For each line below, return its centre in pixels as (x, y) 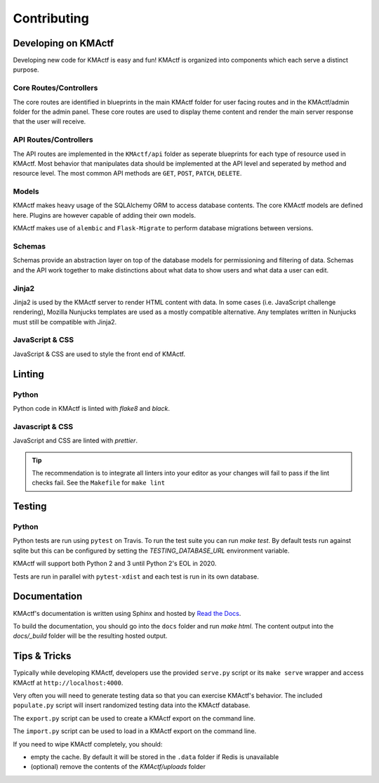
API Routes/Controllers (53, 140)
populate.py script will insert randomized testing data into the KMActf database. (132, 705)
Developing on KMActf (64, 43)
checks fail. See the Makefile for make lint (98, 483)
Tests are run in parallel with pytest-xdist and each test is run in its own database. (136, 577)
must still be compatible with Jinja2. (65, 322)
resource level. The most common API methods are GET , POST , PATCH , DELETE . (127, 173)
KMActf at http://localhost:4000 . (68, 683)
